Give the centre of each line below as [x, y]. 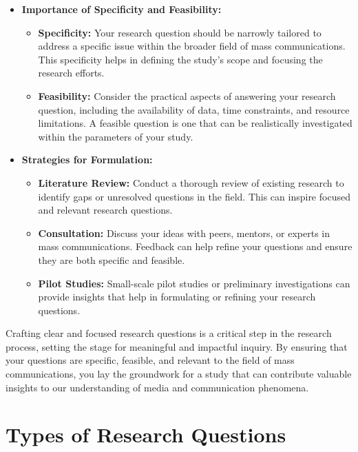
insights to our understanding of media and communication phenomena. [157, 387]
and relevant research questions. [105, 210]
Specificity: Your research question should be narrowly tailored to [180, 32]
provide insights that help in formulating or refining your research [177, 297]
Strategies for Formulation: [87, 160]
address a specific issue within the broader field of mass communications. [192, 46]
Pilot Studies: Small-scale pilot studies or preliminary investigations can [194, 283]
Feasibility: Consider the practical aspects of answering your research [187, 95]
